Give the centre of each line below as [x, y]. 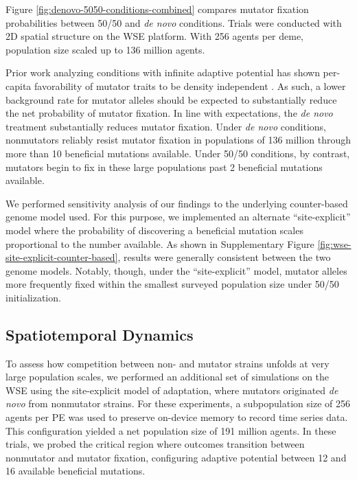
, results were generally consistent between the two [224, 257]
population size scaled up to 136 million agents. [105, 49]
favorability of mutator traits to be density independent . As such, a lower [190, 85]
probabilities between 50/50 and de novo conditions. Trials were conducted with [174, 22]
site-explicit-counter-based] [62, 257]
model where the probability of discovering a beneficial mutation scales [154, 230]
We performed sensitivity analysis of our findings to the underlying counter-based [177, 203]
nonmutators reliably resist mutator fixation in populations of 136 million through [178, 140]
